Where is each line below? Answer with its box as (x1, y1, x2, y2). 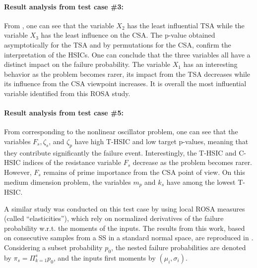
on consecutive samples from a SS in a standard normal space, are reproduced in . (4, 232, 254, 243)
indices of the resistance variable (23, 157, 121, 167)
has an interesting (183, 59, 238, 69)
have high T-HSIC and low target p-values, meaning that (74, 136, 249, 146)
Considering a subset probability (4, 242, 103, 252)
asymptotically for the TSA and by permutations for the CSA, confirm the (4, 39, 231, 50)
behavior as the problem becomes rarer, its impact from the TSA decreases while (4, 68, 251, 79)
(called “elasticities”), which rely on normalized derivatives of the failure (4, 213, 224, 223)
